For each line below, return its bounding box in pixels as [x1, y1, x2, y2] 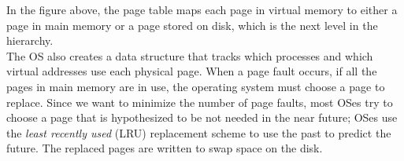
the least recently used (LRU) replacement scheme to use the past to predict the [6, 124, 391, 141]
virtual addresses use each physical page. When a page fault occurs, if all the [6, 63, 377, 79]
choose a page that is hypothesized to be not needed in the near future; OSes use [6, 109, 398, 126]
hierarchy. [6, 32, 54, 49]
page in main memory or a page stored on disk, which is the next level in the [6, 16, 378, 33]
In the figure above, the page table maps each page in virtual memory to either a [6, 2, 398, 17]
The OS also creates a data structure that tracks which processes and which [6, 47, 373, 64]
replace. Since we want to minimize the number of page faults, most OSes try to [6, 93, 393, 110]
